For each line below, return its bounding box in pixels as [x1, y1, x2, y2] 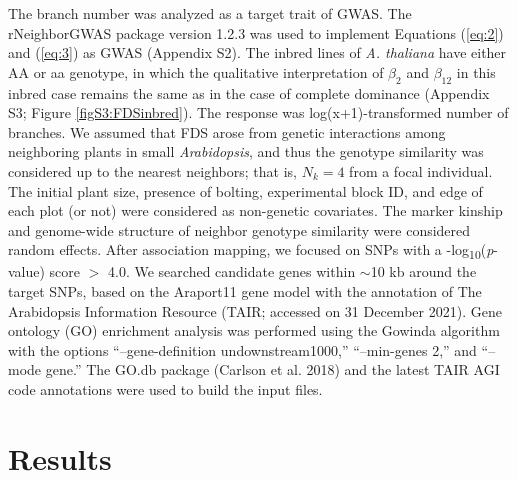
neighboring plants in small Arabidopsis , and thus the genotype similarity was [8, 141, 484, 162]
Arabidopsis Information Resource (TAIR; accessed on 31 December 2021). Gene [8, 300, 502, 321]
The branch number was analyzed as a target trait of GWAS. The [8, 3, 412, 23]
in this [456, 61, 496, 82]
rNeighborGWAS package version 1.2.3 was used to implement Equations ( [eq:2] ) [8, 22, 504, 43]
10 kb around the [370, 261, 477, 282]
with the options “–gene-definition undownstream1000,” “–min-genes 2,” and [8, 339, 477, 360]
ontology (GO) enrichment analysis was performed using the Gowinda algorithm [8, 320, 500, 341]
